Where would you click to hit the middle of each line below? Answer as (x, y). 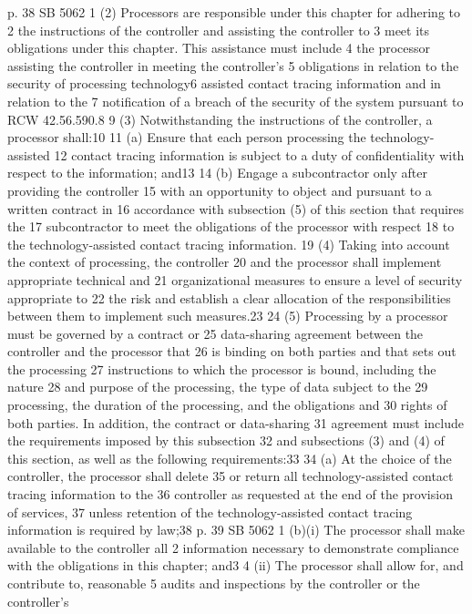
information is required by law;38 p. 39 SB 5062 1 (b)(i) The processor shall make (236, 530)
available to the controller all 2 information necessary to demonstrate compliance (233, 547)
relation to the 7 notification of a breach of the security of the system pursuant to (236, 101)
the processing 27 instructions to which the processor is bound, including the (222, 368)
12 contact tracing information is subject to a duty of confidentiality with (259, 154)
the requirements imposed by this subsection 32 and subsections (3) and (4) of (226, 440)
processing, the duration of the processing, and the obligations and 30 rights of (227, 405)
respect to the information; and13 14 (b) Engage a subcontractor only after (218, 173)
